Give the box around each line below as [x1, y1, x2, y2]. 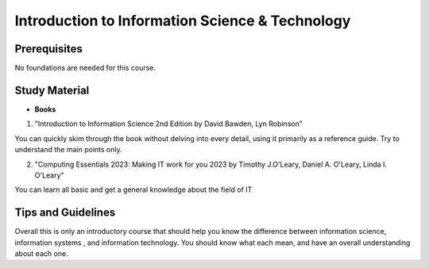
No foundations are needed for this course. [14, 63, 157, 73]
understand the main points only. [14, 145, 122, 155]
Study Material [14, 83, 90, 97]
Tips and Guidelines [14, 206, 116, 220]
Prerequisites [14, 42, 83, 56]
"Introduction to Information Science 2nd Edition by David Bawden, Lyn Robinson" [34, 119, 303, 128]
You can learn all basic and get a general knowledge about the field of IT [14, 185, 253, 194]
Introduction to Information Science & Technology [14, 12, 351, 29]
